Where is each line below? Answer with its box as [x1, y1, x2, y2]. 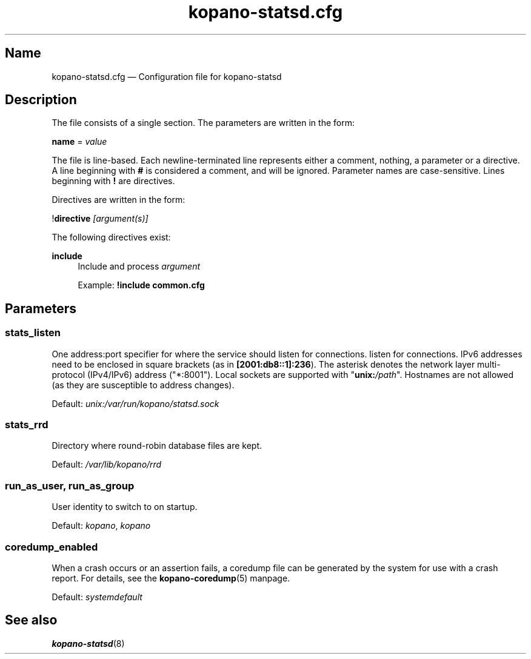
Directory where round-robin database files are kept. [52, 440, 262, 451]
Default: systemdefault [52, 591, 142, 602]
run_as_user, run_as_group [5, 479, 135, 492]
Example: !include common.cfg [78, 280, 205, 291]
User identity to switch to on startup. [52, 502, 198, 512]
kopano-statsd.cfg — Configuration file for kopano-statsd [52, 71, 282, 82]
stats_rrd [5, 419, 48, 431]
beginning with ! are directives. [52, 176, 175, 187]
